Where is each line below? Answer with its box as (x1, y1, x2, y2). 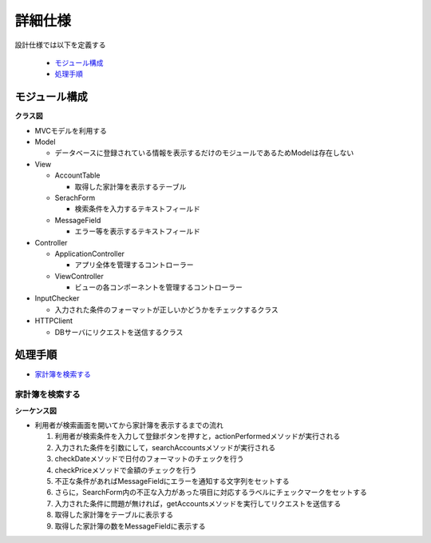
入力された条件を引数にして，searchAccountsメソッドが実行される (54, 442, 275, 452)
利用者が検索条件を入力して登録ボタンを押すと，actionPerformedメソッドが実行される (54, 432, 341, 441)
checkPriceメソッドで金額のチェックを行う (54, 465, 197, 475)
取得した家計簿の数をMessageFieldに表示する (54, 521, 206, 531)
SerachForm (54, 193, 96, 202)
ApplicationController (54, 249, 125, 258)
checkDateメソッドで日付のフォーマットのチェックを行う (54, 454, 244, 464)
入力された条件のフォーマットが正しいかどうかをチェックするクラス (54, 305, 279, 314)
